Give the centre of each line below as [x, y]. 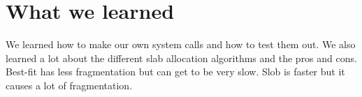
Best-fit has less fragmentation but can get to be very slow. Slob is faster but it [175, 72]
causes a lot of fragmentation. [69, 85]
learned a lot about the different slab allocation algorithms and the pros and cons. [181, 58]
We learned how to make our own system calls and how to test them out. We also [181, 44]
